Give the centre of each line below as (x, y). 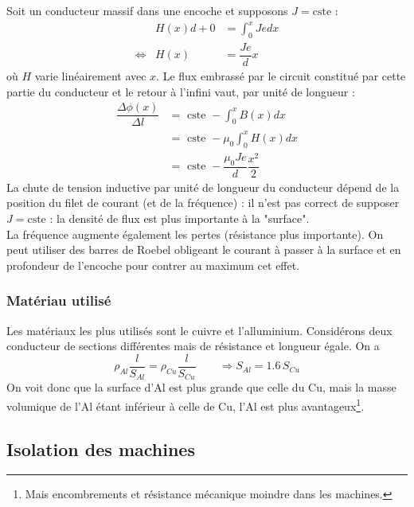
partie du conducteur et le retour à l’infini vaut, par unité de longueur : (181, 91)
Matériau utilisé (59, 300)
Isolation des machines (101, 448)
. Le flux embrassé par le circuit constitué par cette (281, 76)
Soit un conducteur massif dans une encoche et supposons (147, 10)
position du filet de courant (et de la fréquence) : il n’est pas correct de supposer (203, 203)
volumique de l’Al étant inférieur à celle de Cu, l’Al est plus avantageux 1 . (186, 404)
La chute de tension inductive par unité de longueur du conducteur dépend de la (203, 187)
